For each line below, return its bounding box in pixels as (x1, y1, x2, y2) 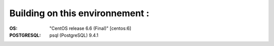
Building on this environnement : (9, 8, 150, 19)
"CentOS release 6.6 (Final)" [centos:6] (49, 25, 131, 31)
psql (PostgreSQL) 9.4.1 (49, 32, 98, 38)
